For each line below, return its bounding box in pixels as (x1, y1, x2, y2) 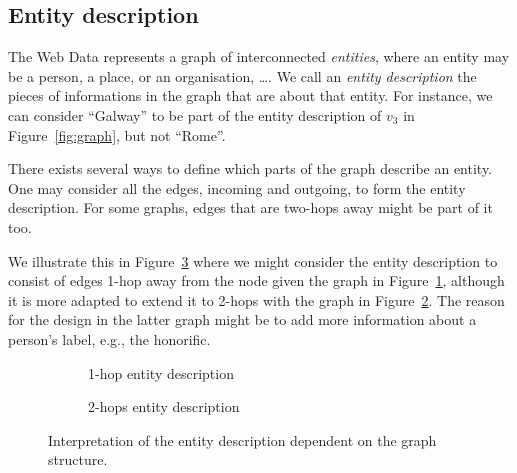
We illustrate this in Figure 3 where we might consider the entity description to (8, 250, 498, 271)
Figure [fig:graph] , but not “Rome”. (8, 124, 226, 145)
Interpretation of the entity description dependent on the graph (48, 429, 437, 450)
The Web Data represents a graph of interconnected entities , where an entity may (8, 46, 510, 67)
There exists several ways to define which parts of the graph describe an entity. (8, 158, 493, 179)
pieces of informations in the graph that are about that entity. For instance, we (8, 85, 493, 106)
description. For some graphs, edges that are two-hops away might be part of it (8, 197, 493, 218)
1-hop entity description (88, 362, 234, 383)
